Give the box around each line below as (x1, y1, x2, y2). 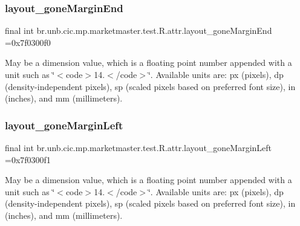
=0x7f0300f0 (5, 36, 51, 48)
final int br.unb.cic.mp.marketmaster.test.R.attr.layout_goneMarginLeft (5, 141, 272, 153)
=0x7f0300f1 (5, 153, 51, 166)
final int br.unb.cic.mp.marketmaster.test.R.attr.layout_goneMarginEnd (5, 24, 272, 37)
